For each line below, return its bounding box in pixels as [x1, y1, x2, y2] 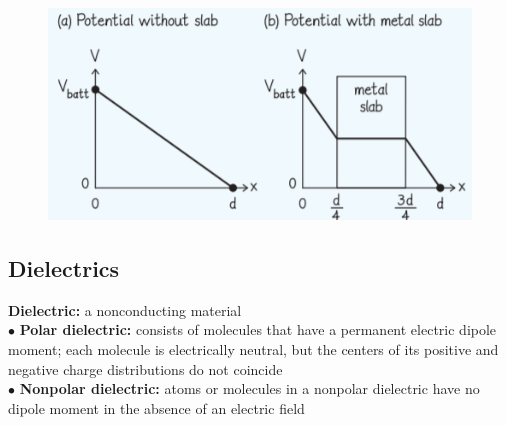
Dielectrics [8, 252, 120, 283]
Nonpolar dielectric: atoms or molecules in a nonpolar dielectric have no [19, 378, 480, 399]
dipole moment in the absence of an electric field [8, 397, 305, 418]
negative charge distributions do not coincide [8, 358, 283, 379]
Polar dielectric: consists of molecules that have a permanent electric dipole [19, 319, 497, 340]
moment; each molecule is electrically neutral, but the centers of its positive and [8, 338, 499, 359]
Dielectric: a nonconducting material [8, 299, 242, 320]
